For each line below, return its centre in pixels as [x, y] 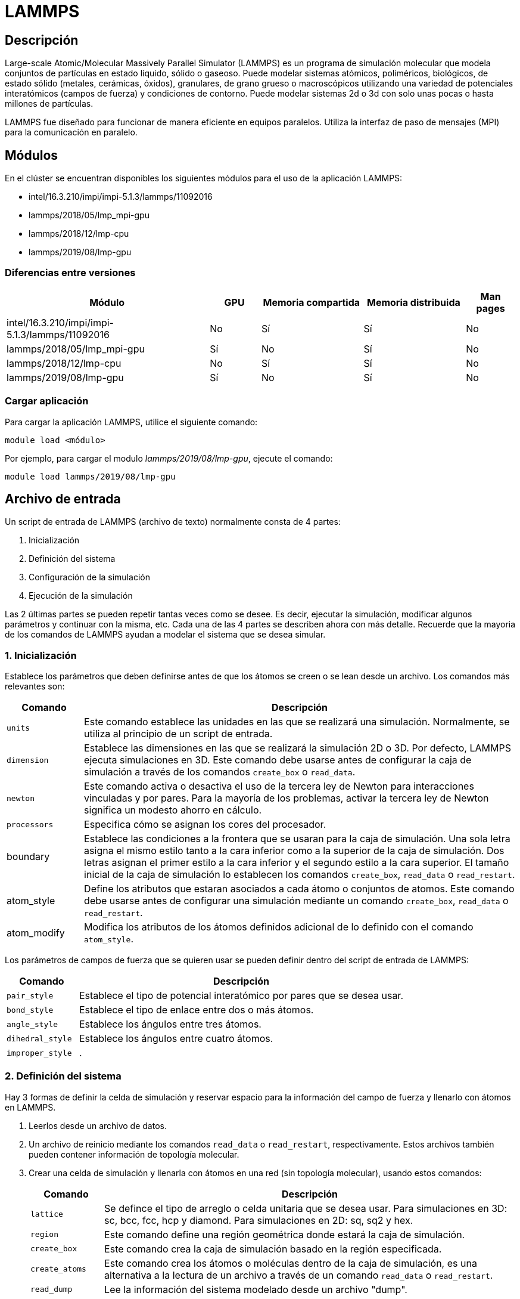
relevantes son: [35, 686]
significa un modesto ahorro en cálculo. [173, 810]
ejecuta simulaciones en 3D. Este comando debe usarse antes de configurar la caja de [278, 760]
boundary [28, 857]
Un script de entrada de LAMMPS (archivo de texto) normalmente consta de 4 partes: [173, 522]
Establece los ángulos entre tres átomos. [170, 1024]
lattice [47, 1214]
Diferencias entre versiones [70, 273]
